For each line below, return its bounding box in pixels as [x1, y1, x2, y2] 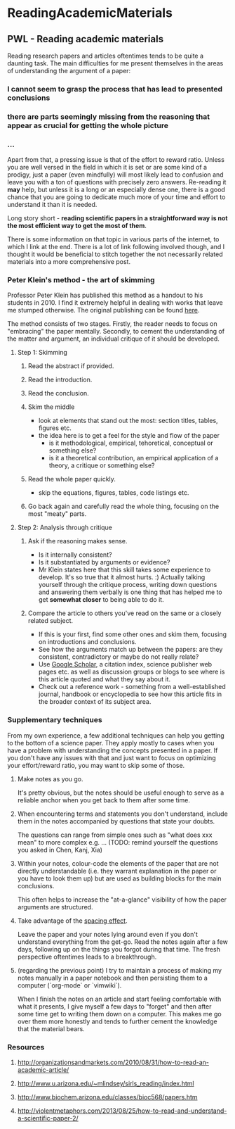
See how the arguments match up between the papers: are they [38, 645, 223, 654]
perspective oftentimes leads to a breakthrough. [17, 952, 157, 961]
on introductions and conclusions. [38, 638, 137, 646]
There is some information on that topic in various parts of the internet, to [7, 235, 220, 244]
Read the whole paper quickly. [27, 475, 116, 484]
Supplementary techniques [7, 715, 103, 725]
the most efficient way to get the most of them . [7, 222, 147, 230]
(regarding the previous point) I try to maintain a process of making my [17, 966, 222, 974]
